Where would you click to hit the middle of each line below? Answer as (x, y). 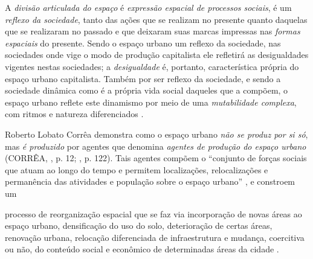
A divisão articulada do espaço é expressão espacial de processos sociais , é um (148, 7)
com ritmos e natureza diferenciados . (74, 114)
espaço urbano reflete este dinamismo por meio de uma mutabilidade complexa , (151, 102)
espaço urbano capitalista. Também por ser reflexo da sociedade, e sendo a (143, 78)
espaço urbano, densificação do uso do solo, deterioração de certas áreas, (139, 225)
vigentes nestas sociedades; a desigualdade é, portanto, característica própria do (152, 66)
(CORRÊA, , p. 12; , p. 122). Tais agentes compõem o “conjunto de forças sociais (156, 158)
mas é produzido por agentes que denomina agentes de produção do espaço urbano (156, 146)
